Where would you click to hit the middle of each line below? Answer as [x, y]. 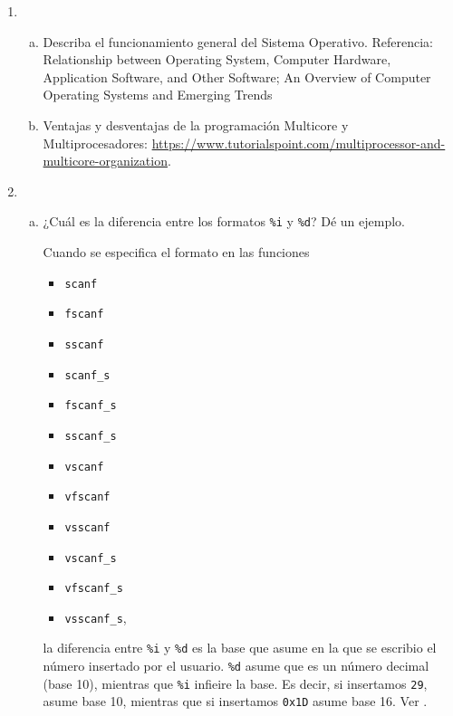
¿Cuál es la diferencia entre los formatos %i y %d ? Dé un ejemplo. [224, 221]
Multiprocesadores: [95, 143]
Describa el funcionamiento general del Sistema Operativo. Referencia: [238, 41]
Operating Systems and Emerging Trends [158, 95]
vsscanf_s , [96, 617]
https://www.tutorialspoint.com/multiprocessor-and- [299, 143]
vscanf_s [91, 558]
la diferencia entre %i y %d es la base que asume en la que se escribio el [240, 648]
